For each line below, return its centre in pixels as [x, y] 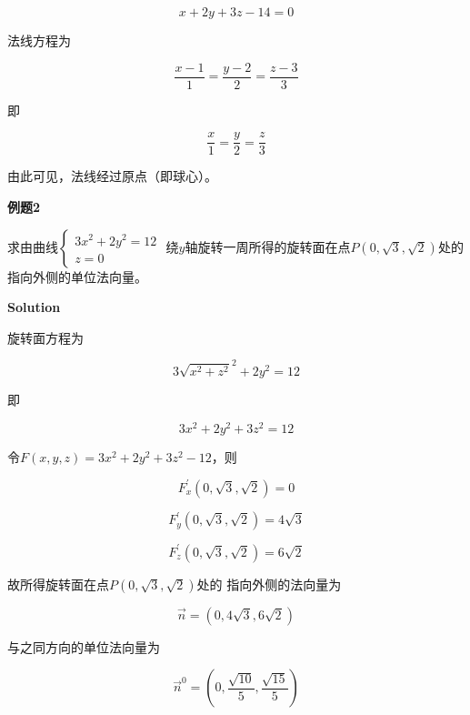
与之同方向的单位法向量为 [84, 646]
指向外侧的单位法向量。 [77, 276]
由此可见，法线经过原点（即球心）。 [112, 176]
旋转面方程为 [45, 337]
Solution [34, 307]
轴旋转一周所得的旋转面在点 [268, 246]
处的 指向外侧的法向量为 [269, 584]
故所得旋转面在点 [58, 584]
